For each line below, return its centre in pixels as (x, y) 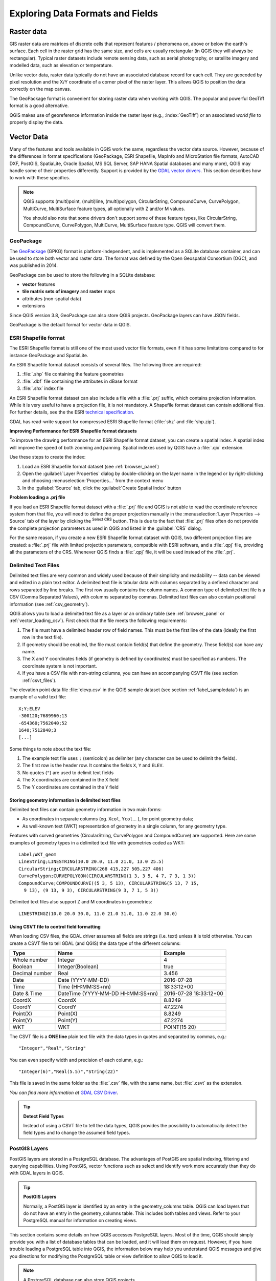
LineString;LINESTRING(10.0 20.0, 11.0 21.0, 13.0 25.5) (91, 862)
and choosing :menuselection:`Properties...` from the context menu (93, 481)
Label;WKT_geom (38, 854)
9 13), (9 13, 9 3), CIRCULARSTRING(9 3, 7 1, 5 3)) (91, 890)
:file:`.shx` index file (43, 388)
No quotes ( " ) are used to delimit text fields (68, 772)
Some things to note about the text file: (50, 749)
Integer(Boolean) (78, 966)
